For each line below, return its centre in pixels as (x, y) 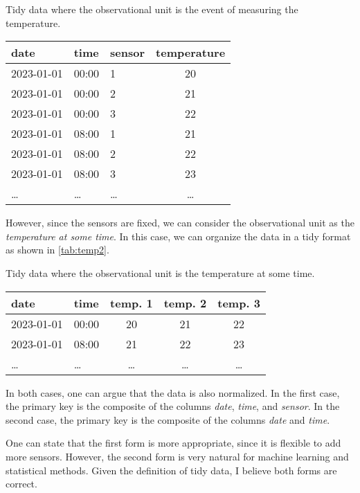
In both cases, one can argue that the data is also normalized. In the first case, (173, 392)
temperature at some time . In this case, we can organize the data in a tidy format (178, 236)
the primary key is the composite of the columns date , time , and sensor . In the (173, 406)
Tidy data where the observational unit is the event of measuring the (152, 9)
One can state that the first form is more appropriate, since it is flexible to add (173, 443)
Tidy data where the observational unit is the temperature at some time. (160, 272)
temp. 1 (132, 303)
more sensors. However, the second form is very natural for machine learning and (177, 456)
